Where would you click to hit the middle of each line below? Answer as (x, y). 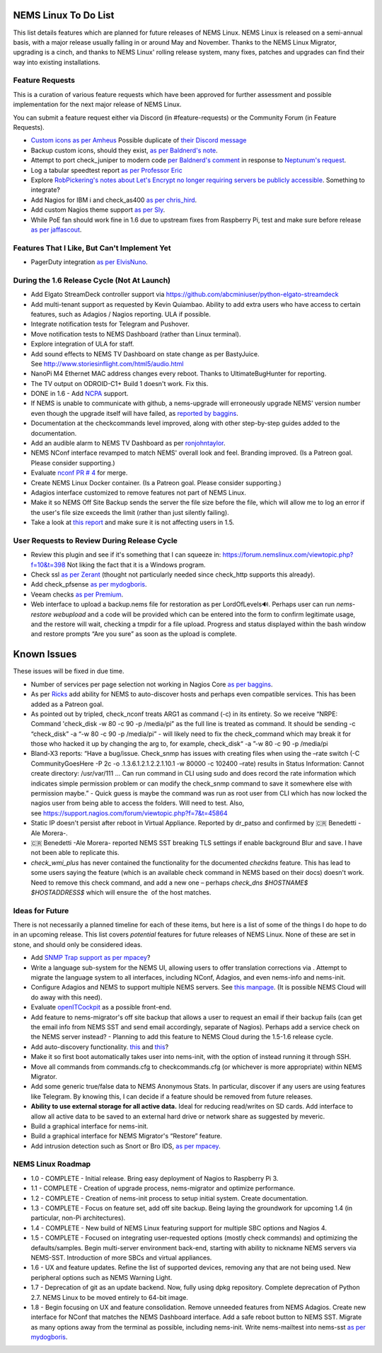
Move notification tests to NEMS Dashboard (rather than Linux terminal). (136, 334)
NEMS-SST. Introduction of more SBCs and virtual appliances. (121, 1257)
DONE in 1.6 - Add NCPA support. (80, 394)
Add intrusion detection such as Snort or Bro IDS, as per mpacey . (126, 1146)
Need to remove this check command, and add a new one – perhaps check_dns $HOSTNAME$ (169, 883)
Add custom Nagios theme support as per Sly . (98, 210)
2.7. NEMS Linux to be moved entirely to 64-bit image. (110, 1297)
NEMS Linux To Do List (64, 15)
